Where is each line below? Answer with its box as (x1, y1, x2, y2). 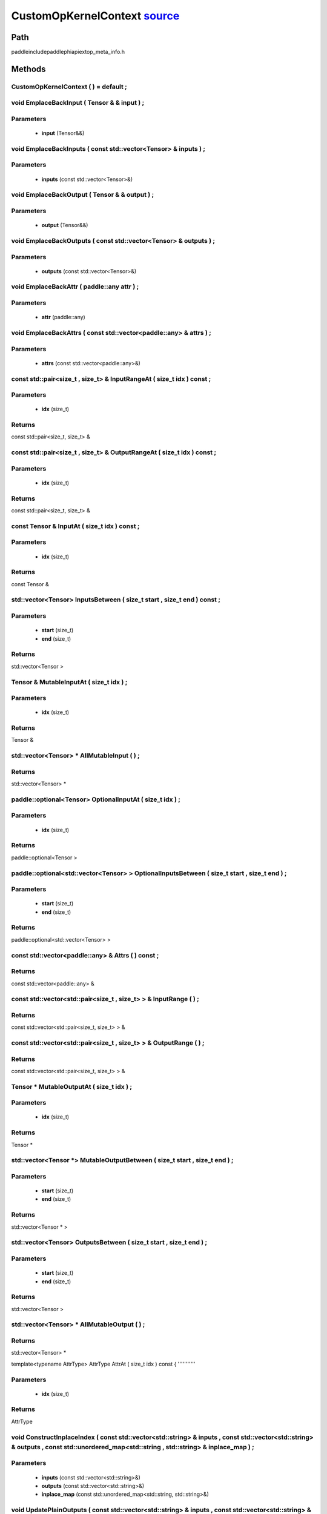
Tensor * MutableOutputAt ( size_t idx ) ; (11, 1082, 133, 1091)
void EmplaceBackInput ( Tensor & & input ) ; (11, 99, 145, 107)
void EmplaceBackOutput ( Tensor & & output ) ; (11, 191, 154, 199)
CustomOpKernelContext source (11, 9, 180, 22)
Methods (11, 64, 46, 74)
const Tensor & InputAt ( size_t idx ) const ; (11, 521, 140, 530)
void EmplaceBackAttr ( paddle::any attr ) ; (11, 282, 139, 291)
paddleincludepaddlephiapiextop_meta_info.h (11, 48, 125, 56)
